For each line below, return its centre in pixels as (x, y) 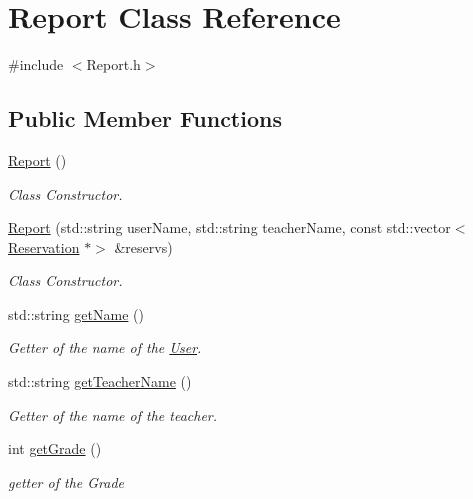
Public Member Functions (145, 118)
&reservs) (143, 246)
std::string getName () (76, 313)
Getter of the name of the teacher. (113, 414)
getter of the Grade (66, 481)
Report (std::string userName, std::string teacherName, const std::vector (229, 227)
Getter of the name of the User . (105, 347)
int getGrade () (55, 448)
